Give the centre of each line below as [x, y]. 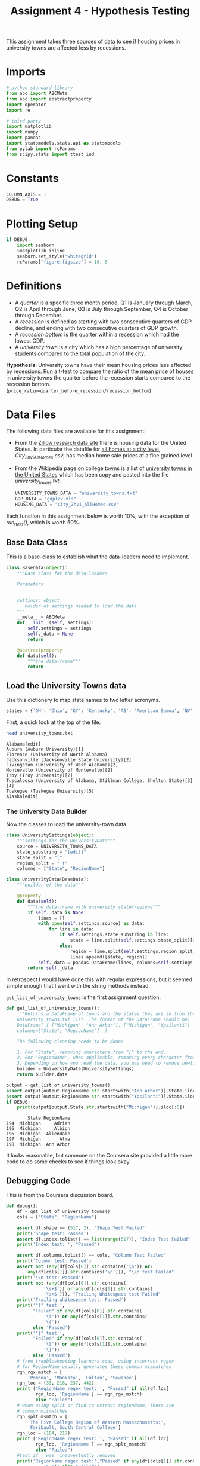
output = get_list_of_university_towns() [58, 1085]
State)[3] [181, 781]
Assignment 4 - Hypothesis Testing [100, 11]
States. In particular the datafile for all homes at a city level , [87, 449]
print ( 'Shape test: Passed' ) [53, 1233]
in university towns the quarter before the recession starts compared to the [98, 377]
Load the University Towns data [66, 685]
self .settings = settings [60, 628]
